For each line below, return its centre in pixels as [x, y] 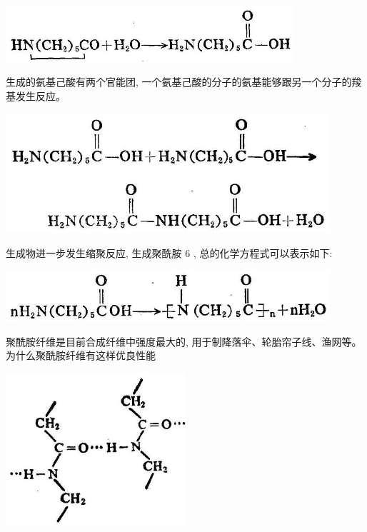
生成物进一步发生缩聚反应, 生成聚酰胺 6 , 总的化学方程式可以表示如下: [169, 252]
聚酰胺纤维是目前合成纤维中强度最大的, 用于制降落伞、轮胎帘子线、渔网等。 [184, 341]
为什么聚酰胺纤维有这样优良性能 [81, 355]
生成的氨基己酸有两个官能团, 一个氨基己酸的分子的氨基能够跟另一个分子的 [179, 82]
